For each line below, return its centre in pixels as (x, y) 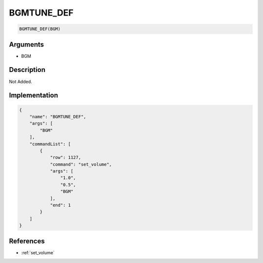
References (27, 241)
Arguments (27, 44)
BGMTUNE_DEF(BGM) (40, 29)
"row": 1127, (66, 158)
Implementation (34, 96)
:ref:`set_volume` (38, 252)
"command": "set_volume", (81, 164)
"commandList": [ (50, 144)
